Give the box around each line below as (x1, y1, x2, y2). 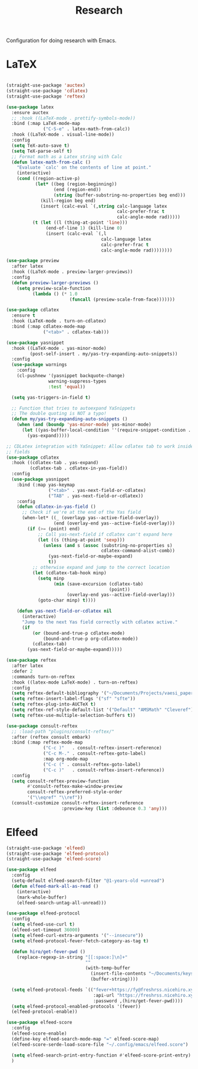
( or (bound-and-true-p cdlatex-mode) (32, 630, 126, 636)
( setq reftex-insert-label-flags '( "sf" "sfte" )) (11, 696, 136, 702)
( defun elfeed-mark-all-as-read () (11, 883, 99, 889)
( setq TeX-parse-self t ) (11, 148, 72, 154)
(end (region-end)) (53, 186, 101, 192)
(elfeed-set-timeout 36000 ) (11, 927, 81, 933)
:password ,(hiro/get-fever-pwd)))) (93, 998, 183, 1004)
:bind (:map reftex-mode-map (11, 739, 83, 746)
